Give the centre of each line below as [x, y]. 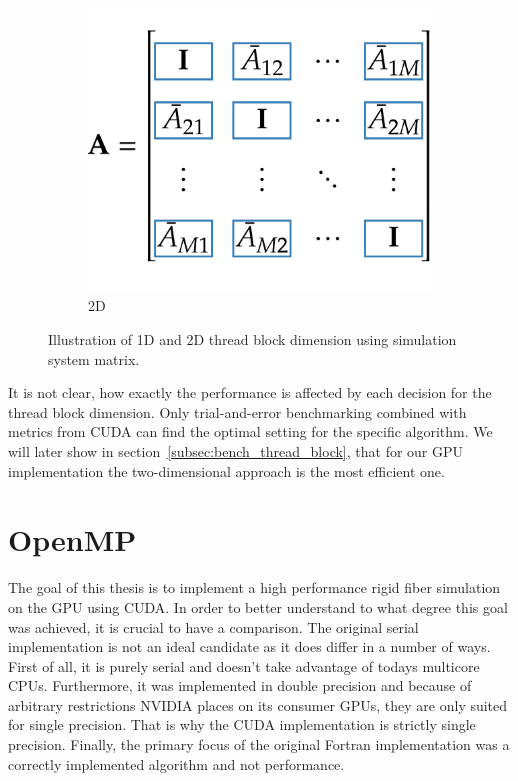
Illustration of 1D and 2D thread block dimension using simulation [252, 339]
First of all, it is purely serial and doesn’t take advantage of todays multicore [244, 665]
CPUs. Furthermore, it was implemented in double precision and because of [240, 685]
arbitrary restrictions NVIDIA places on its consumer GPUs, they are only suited [258, 704]
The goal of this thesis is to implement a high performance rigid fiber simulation [254, 587]
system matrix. [94, 358]
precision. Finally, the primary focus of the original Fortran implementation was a [259, 744]
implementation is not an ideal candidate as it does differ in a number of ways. [249, 646]
